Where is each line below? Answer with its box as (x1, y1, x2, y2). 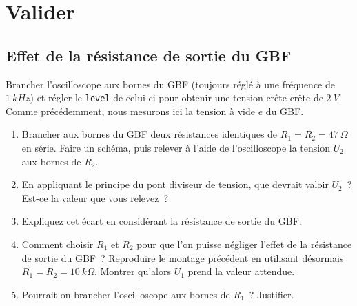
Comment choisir (21, 236, 94, 251)
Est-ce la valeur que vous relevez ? (21, 190, 169, 205)
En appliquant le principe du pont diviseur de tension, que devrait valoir (21, 177, 329, 192)
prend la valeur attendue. (187, 264, 295, 278)
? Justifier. (249, 287, 294, 301)
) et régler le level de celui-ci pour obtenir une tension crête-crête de (30, 90, 323, 105)
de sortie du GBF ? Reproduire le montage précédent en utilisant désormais (21, 250, 344, 265)
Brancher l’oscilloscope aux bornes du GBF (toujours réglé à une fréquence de (6, 76, 336, 91)
